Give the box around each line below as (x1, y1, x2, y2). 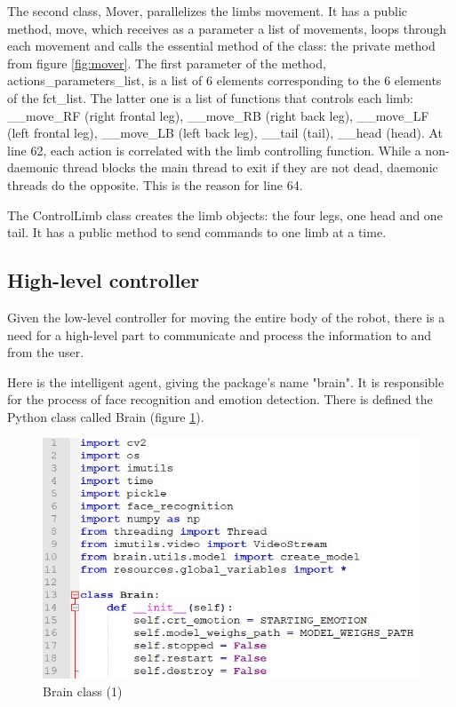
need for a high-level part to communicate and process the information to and (7, 325, 432, 344)
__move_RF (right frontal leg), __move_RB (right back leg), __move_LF (7, 106, 429, 124)
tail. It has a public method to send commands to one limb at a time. (7, 223, 387, 242)
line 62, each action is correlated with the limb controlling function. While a (7, 140, 421, 159)
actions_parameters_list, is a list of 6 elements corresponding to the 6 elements (7, 71, 442, 90)
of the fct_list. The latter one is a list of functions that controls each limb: (7, 88, 414, 107)
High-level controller (7, 266, 200, 294)
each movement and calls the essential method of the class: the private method (7, 36, 436, 55)
